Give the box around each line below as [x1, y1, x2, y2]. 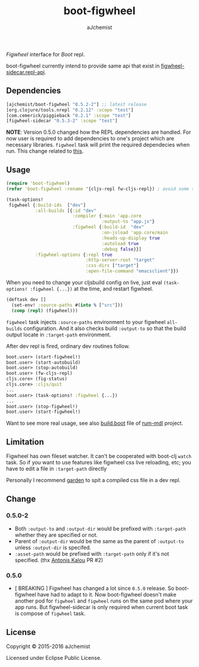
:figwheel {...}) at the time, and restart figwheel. [30, 286, 154, 293]
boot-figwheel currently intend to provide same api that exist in [6, 62, 160, 69]
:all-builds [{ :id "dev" [35, 207, 97, 214]
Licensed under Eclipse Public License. [6, 654, 102, 661]
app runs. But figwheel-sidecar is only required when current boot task [14, 604, 188, 611]
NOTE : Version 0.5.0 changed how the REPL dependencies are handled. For [6, 129, 191, 136]
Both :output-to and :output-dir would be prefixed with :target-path [14, 525, 187, 532]
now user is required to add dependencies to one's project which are [6, 135, 175, 142]
